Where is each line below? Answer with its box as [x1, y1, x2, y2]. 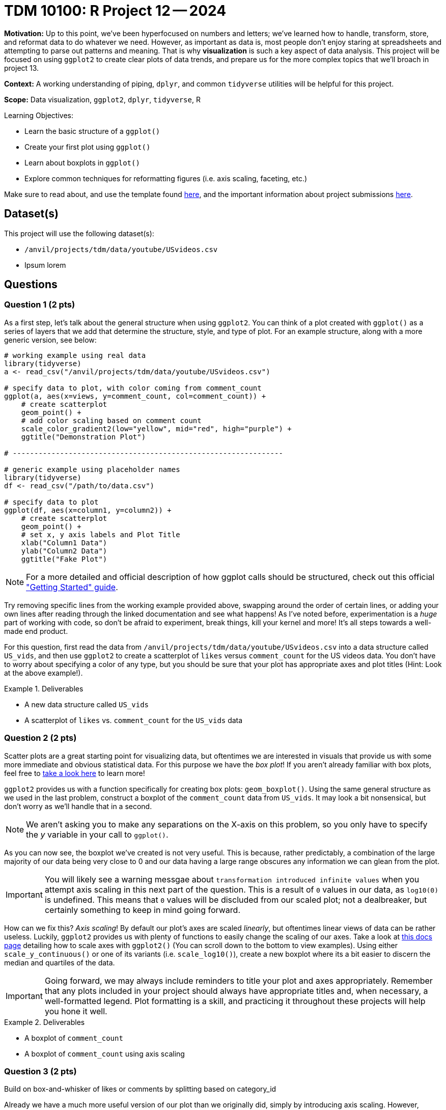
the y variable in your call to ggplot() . [26, 829, 169, 840]
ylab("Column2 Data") [21, 546, 107, 555]
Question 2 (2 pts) [4, 733, 77, 743]
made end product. [4, 626, 68, 635]
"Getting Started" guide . [26, 581, 118, 592]
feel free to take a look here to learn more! [4, 768, 145, 778]
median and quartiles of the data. [4, 958, 115, 967]
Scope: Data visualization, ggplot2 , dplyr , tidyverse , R [4, 95, 201, 104]
